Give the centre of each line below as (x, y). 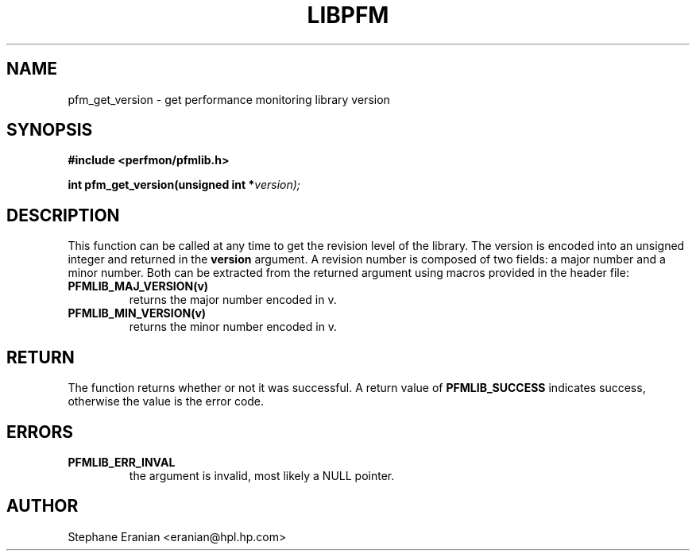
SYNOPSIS (50, 130)
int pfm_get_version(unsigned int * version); (184, 185)
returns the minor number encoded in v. (233, 327)
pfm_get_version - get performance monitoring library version (229, 99)
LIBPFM (348, 15)
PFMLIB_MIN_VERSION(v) (137, 313)
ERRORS (40, 432)
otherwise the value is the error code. (166, 401)
